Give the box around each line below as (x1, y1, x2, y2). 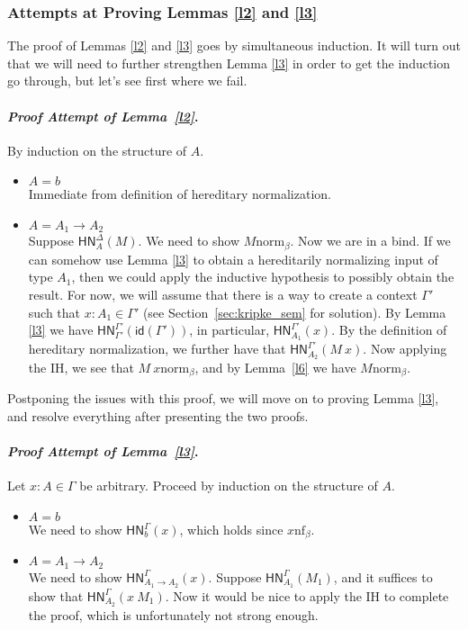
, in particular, (189, 320, 270, 339)
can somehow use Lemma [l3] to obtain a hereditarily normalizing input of (28, 249, 438, 268)
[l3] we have (28, 320, 94, 339)
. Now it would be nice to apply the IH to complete (165, 586, 449, 605)
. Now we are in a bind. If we (290, 231, 451, 250)
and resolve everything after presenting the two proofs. (7, 407, 309, 426)
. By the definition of (331, 320, 447, 339)
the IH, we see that (28, 357, 134, 376)
